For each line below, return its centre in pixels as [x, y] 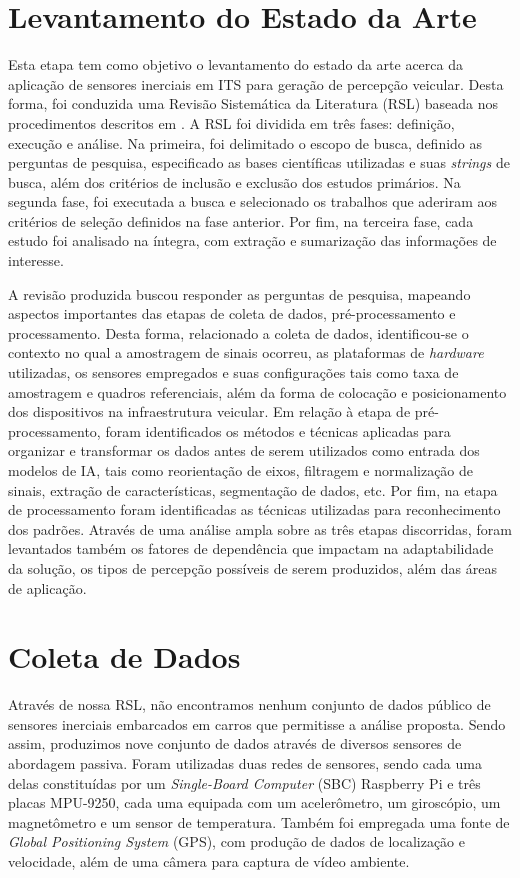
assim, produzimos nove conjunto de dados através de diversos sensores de [235, 743]
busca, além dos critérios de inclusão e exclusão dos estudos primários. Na [234, 181]
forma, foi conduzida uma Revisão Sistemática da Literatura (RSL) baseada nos [253, 103]
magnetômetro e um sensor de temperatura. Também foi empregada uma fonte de [259, 821]
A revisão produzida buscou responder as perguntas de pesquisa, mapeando [239, 293]
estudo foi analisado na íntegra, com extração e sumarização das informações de [252, 240]
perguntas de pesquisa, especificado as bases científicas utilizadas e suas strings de [259, 162]
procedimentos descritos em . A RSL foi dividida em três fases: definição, [231, 122]
